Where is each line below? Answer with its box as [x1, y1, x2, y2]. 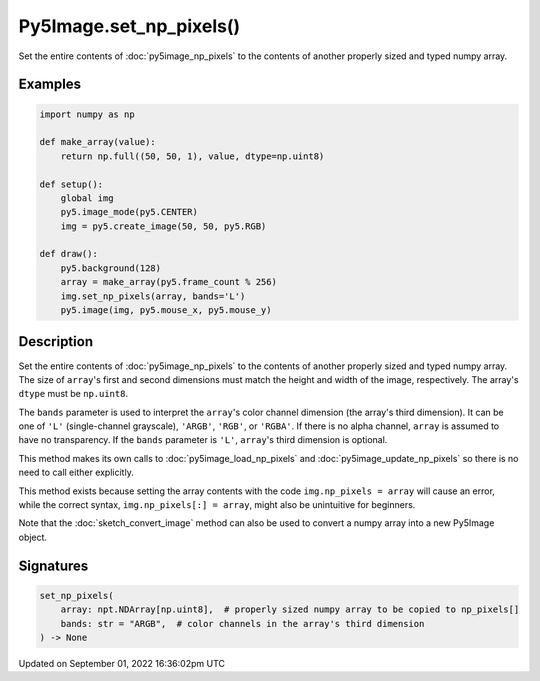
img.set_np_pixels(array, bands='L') [60, 290, 246, 302]
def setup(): [39, 178, 104, 190]
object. [18, 531, 48, 543]
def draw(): [39, 248, 99, 260]
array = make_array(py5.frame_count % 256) [60, 276, 277, 288]
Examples [18, 76, 82, 93]
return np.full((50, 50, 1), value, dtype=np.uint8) [60, 150, 325, 162]
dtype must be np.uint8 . [18, 388, 129, 400]
